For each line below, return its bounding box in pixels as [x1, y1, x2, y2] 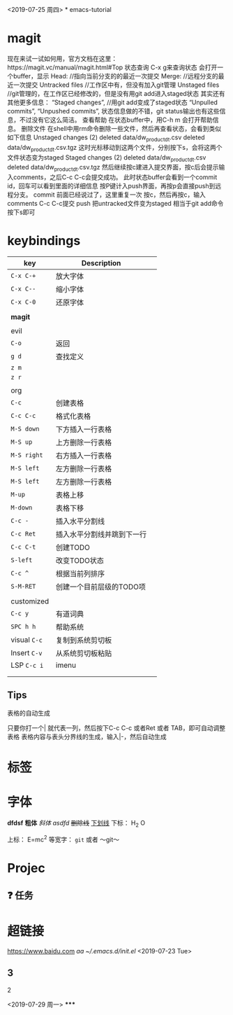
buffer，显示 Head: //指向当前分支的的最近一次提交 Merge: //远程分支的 [13, 71, 218, 80]
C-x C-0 [10, 298, 36, 306]
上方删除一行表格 [55, 437, 112, 447]
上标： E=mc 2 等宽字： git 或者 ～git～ [7, 834, 120, 843]
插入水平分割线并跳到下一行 [55, 530, 147, 540]
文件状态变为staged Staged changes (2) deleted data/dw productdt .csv [7, 153, 206, 163]
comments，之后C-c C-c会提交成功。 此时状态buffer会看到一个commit [13, 173, 218, 181]
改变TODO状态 [55, 556, 105, 566]
